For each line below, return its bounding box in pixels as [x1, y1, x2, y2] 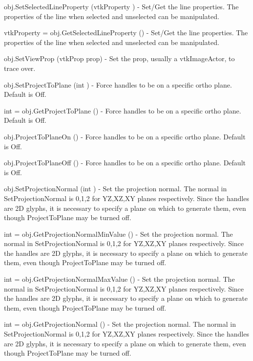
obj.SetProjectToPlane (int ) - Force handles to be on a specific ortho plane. [4, 79, 232, 90]
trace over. [4, 63, 36, 73]
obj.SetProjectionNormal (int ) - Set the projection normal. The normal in [4, 183, 227, 194]
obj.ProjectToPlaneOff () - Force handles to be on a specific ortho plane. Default [4, 158, 246, 168]
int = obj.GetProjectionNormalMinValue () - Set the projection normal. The [4, 228, 233, 239]
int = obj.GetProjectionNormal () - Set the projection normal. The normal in [4, 319, 236, 329]
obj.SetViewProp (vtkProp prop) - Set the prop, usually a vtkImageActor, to [4, 53, 235, 64]
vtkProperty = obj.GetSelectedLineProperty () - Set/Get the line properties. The [4, 27, 248, 38]
